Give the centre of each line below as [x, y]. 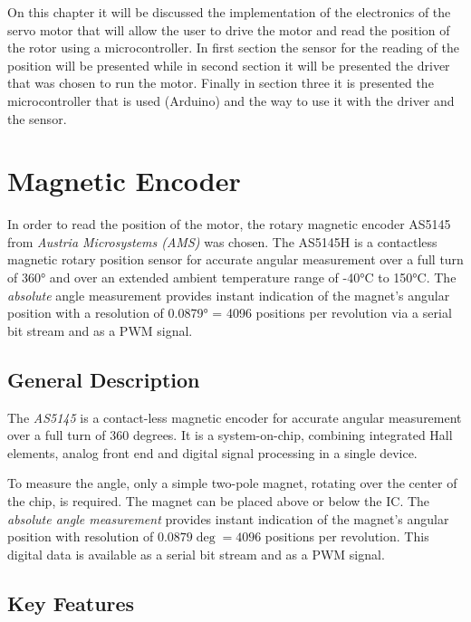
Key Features [71, 603]
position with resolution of [81, 536]
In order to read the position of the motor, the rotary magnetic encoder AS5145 [229, 224]
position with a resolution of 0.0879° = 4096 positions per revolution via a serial [230, 313]
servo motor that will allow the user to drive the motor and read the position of [229, 29]
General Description [104, 379]
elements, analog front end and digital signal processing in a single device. [212, 452]
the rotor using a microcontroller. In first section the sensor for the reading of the [233, 48]
